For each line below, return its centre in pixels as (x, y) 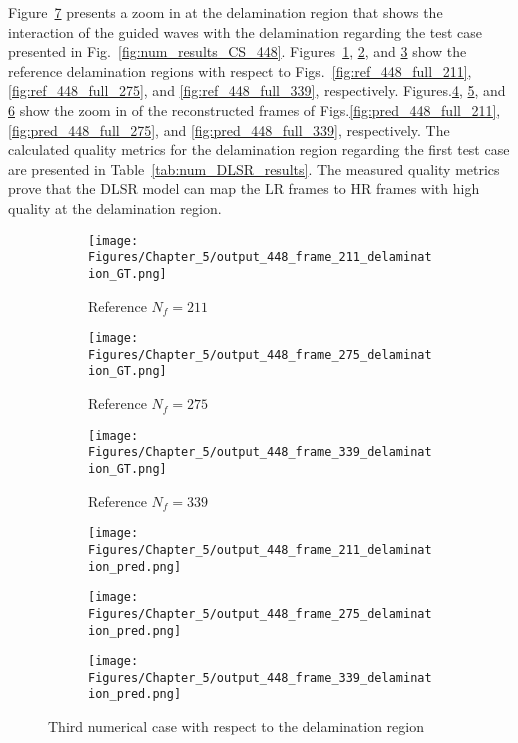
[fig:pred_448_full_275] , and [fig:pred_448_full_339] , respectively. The (229, 129)
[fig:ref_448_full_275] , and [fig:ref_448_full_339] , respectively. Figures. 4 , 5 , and (257, 90)
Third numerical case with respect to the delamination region (236, 726)
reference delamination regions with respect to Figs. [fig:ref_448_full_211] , (240, 70)
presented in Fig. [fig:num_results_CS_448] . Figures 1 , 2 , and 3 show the (237, 51)
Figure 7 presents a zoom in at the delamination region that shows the (225, 12)
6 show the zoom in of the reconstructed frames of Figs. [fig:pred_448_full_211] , (254, 109)
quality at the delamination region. (115, 207)
